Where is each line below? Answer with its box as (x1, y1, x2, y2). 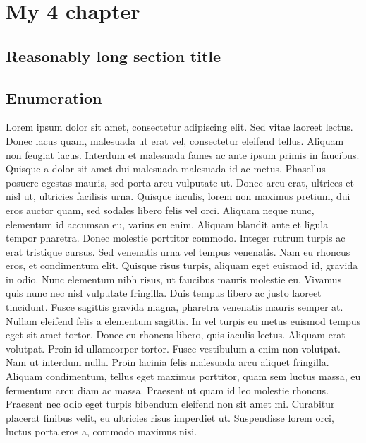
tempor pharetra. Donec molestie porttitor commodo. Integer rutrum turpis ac (6, 230, 346, 245)
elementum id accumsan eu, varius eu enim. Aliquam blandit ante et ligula (6, 216, 329, 231)
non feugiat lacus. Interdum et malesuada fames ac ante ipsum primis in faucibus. (6, 147, 360, 162)
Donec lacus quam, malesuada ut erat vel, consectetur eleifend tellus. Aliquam (6, 133, 344, 148)
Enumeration (6, 86, 102, 108)
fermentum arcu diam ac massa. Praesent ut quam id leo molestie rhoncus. (6, 382, 329, 397)
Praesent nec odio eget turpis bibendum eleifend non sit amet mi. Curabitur (6, 396, 335, 411)
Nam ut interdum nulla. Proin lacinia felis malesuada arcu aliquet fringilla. (6, 355, 329, 370)
